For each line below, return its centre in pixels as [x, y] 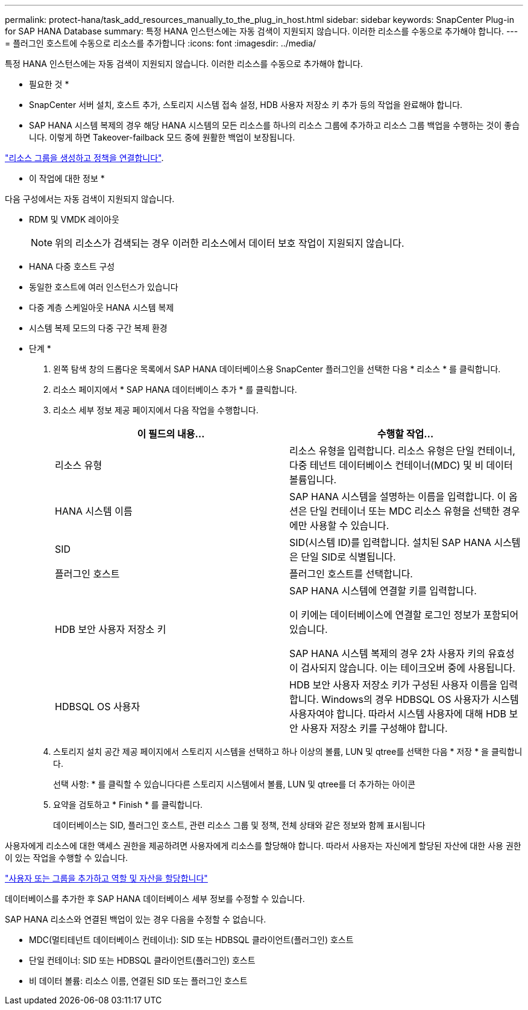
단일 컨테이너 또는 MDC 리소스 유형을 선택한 [404, 511]
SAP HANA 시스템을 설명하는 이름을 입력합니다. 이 [398, 497]
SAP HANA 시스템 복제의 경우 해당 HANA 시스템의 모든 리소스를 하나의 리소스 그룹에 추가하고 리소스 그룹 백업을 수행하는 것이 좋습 [275, 125]
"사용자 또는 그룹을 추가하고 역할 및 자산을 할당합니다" [106, 878]
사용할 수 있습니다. [349, 526]
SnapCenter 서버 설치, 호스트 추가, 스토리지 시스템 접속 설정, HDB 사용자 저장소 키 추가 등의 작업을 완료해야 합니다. [246, 105]
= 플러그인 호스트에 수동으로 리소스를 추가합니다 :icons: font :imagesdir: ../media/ [161, 43]
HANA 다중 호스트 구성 [72, 266]
